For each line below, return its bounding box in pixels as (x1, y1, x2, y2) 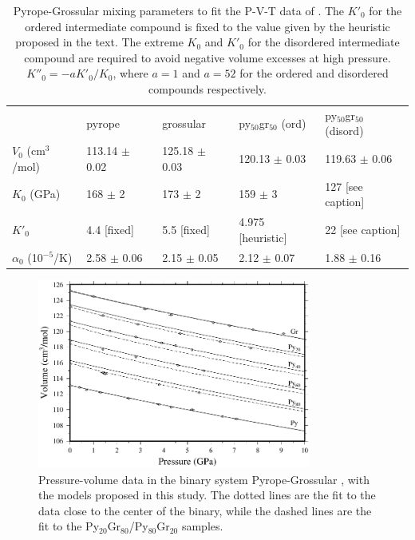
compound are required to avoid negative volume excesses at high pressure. (24, 49, 391, 66)
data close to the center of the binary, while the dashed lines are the (38, 502, 372, 518)
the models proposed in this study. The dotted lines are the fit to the (38, 486, 376, 503)
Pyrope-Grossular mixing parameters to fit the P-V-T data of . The (13, 2, 345, 18)
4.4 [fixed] (86, 220, 134, 237)
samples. (181, 518, 223, 534)
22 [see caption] (325, 220, 401, 237)
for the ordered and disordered (239, 65, 389, 81)
